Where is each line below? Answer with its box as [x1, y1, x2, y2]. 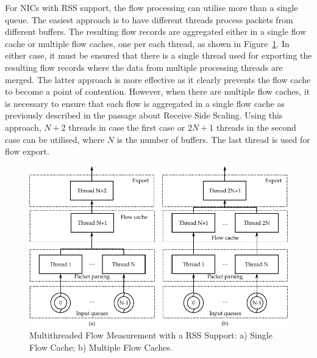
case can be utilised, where [5, 133, 105, 145]
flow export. [5, 145, 49, 158]
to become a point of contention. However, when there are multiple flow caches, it [5, 85, 310, 98]
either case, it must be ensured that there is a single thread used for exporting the [5, 49, 312, 62]
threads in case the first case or [68, 120, 185, 133]
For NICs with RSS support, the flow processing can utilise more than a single [5, 1, 298, 13]
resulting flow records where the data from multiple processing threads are [5, 60, 283, 73]
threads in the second [216, 120, 296, 133]
